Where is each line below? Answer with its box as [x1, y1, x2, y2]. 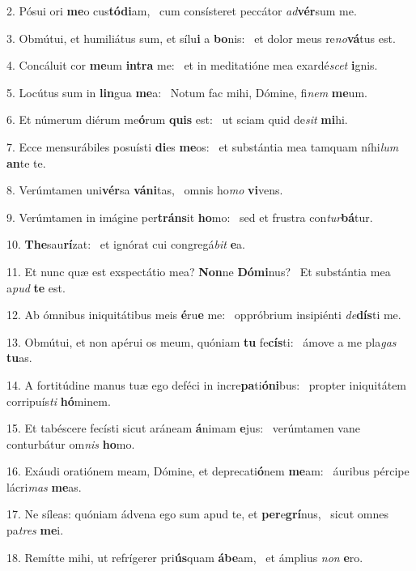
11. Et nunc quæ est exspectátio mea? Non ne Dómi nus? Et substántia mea [6, 262, 391, 279]
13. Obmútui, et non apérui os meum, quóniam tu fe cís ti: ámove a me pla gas [6, 333, 397, 350]
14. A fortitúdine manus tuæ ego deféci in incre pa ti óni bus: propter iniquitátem [6, 376, 407, 393]
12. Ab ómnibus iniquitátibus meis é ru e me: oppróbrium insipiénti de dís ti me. [6, 306, 401, 323]
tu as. [6, 349, 32, 366]
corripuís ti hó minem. [6, 392, 111, 409]
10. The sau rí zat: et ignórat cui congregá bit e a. [6, 236, 245, 253]
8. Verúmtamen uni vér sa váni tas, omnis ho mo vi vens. [6, 181, 283, 198]
